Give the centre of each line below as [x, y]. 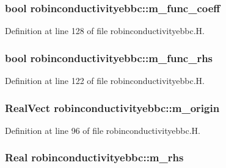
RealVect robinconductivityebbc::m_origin [112, 107]
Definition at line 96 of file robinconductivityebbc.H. [103, 130]
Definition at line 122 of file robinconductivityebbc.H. [105, 81]
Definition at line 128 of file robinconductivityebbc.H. [105, 31]
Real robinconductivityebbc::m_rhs [94, 157]
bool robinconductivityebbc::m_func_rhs [109, 58]
